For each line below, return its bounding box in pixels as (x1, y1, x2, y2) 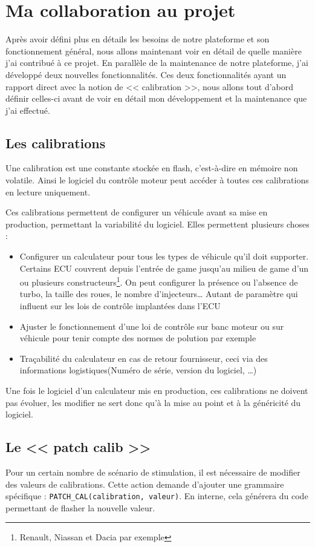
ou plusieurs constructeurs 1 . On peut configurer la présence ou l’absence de (19, 274, 298, 288)
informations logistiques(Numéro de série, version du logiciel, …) (19, 364, 257, 376)
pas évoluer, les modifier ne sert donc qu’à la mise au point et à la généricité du (5, 396, 301, 408)
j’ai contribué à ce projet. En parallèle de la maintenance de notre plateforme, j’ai (5, 56, 308, 69)
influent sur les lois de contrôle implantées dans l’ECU (19, 300, 221, 312)
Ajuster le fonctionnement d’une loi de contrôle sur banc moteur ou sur (19, 319, 284, 332)
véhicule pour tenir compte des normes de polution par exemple (19, 332, 256, 344)
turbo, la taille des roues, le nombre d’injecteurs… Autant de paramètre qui (19, 287, 298, 300)
